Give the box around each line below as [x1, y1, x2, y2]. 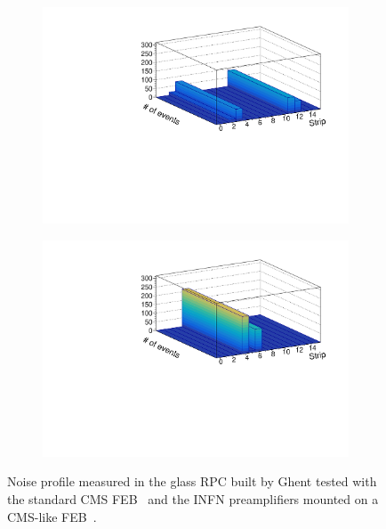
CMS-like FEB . [7, 507, 97, 525]
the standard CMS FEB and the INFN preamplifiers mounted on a [7, 490, 379, 508]
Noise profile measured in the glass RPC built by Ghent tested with [7, 472, 377, 491]
